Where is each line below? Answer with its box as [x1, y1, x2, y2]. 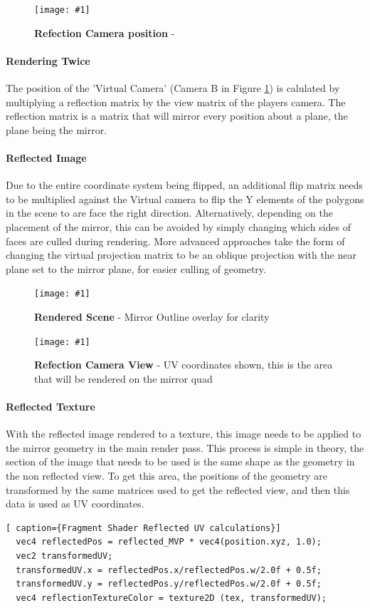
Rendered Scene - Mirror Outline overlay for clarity [34, 309, 270, 324]
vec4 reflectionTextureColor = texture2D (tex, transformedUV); [16, 592, 327, 603]
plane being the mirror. [6, 122, 107, 137]
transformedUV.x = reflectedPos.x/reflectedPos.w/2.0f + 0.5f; [16, 565, 322, 575]
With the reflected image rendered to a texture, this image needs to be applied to [6, 426, 361, 441]
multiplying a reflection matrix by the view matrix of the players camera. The [6, 94, 346, 109]
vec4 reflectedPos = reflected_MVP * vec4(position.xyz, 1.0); [16, 537, 322, 547]
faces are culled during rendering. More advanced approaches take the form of [6, 233, 345, 248]
